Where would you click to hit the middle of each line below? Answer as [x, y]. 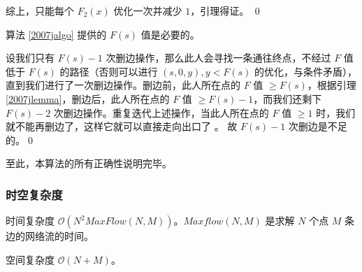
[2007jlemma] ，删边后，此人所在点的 [88, 98]
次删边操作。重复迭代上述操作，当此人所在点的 [161, 112]
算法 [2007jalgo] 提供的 [56, 34]
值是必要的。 [170, 34]
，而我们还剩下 [288, 98]
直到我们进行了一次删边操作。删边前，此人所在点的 [123, 85]
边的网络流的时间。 [50, 236]
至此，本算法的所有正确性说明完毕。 [89, 163]
